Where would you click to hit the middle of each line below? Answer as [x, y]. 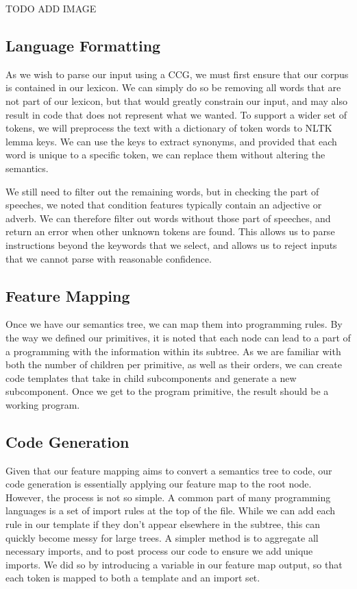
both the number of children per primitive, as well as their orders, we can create [174, 364]
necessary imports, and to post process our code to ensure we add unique [159, 551]
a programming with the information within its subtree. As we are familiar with [173, 351]
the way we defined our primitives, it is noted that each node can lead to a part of [178, 337]
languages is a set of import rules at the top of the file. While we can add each [171, 510]
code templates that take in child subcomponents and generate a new [151, 377]
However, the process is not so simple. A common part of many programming [168, 497]
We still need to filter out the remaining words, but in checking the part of [162, 191]
